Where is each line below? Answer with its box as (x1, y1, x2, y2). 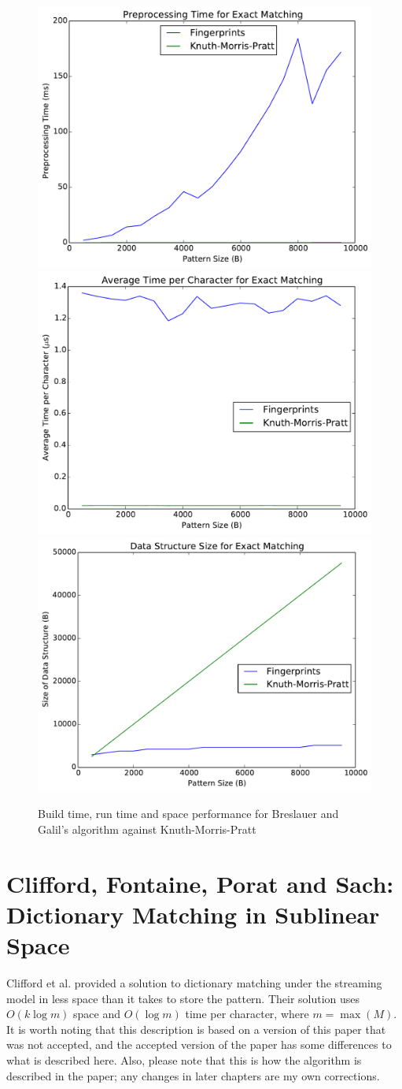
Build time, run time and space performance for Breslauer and (38, 805, 339, 822)
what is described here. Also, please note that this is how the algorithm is (6, 1051, 362, 1068)
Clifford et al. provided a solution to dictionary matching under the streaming (6, 975, 382, 991)
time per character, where (185, 1005, 309, 1022)
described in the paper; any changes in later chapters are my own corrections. (6, 1067, 380, 1083)
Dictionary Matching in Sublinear (6, 898, 380, 930)
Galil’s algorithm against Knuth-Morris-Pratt (38, 820, 256, 837)
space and (73, 1005, 121, 1022)
